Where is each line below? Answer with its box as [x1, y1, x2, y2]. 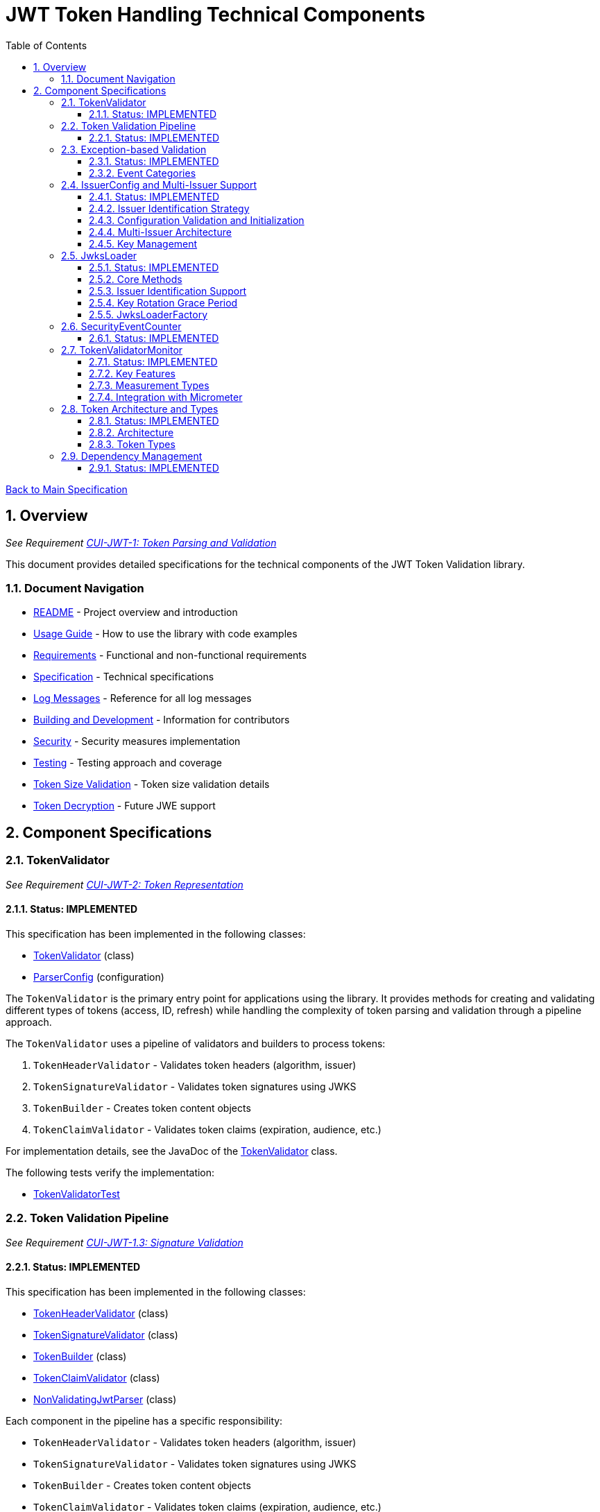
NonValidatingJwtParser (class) [33, 1393, 177, 1405]
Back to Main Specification [6, 483, 128, 495]
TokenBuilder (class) [33, 1350, 127, 1362]
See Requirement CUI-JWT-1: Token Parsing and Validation [6, 536, 277, 549]
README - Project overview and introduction [33, 606, 238, 619]
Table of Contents [6, 39, 87, 51]
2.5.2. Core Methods [89, 273, 182, 285]
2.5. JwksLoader [61, 249, 137, 261]
